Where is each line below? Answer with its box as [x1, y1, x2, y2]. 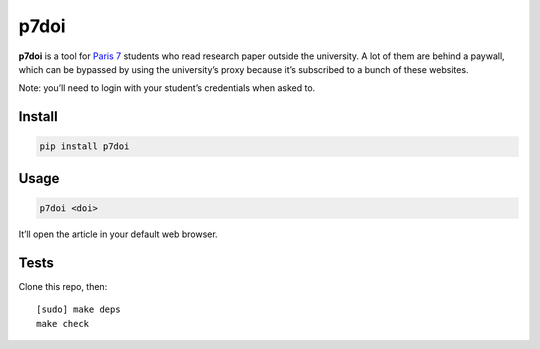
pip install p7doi [39, 141, 130, 152]
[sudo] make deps [36, 304, 121, 315]
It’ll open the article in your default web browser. [18, 228, 219, 240]
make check [36, 318, 90, 329]
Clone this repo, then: [18, 280, 108, 292]
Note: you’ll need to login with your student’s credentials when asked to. [18, 82, 316, 94]
